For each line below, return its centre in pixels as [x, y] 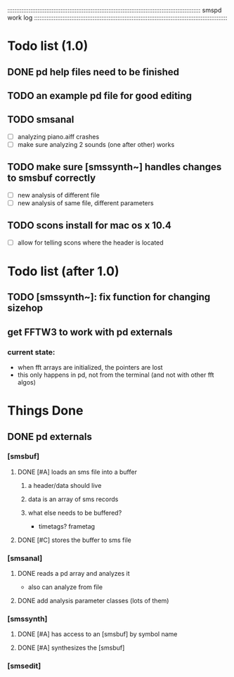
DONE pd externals [50, 436]
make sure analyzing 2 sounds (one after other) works [96, 144]
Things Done [45, 411]
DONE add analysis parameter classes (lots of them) [93, 601]
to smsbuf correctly [52, 178]
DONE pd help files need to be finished [93, 72]
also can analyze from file [65, 587]
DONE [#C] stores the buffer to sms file [74, 540]
